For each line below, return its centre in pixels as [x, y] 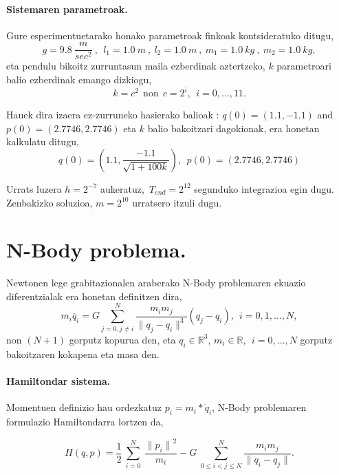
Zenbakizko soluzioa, [50, 202]
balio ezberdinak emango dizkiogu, [79, 80]
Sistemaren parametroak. [67, 9]
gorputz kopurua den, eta [122, 339]
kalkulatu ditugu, [43, 141]
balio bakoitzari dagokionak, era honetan [233, 128]
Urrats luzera [34, 188]
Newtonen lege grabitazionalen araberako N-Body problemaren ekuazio [156, 283]
